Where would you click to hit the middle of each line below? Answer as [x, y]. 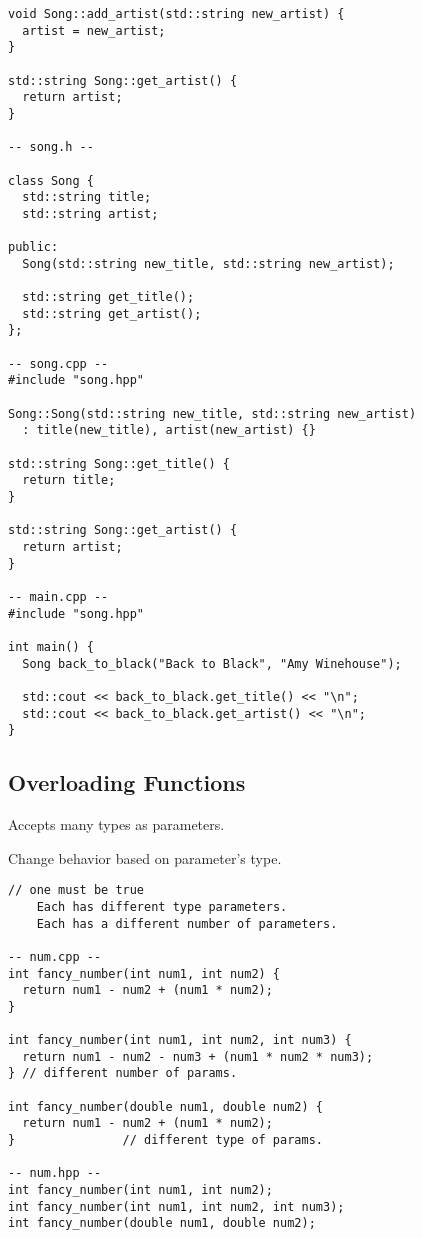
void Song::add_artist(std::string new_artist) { [176, 14]
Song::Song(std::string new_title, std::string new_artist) [212, 413]
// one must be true [76, 890]
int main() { [51, 646]
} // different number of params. [123, 1073]
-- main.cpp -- [58, 596]
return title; [69, 480]
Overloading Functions [127, 782]
